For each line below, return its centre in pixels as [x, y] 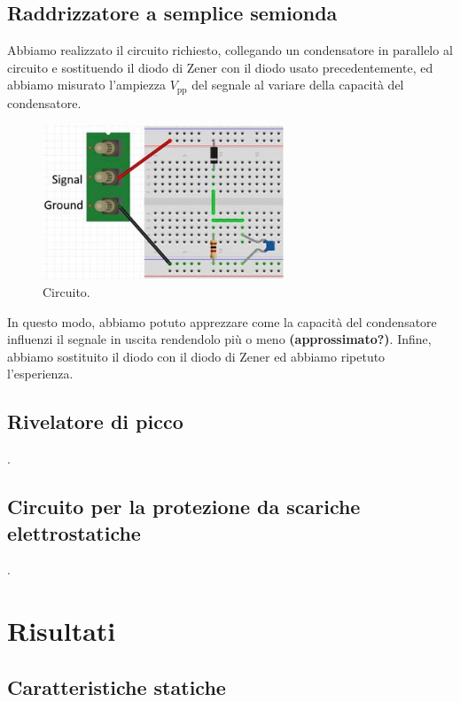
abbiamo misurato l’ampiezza [87, 85]
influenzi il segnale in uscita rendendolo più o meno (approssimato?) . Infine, [219, 339]
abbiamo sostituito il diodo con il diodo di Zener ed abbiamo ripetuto [196, 356]
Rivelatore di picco [95, 421]
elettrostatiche [74, 532]
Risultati [62, 631]
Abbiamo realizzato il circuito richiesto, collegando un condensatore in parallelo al [230, 50]
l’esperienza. [40, 374]
